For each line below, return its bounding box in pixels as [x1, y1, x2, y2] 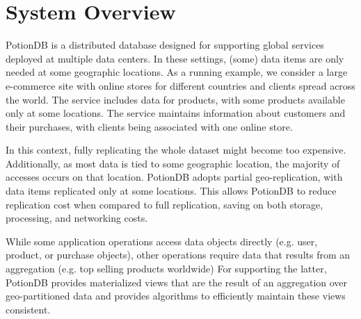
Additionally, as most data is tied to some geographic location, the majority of [6, 156, 340, 170]
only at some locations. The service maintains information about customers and [6, 106, 346, 120]
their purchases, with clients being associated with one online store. [6, 119, 293, 133]
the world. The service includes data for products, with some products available [6, 92, 345, 106]
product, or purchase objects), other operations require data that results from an [6, 247, 351, 262]
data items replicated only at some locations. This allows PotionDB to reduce [6, 183, 337, 198]
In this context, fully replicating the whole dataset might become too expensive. [6, 142, 346, 157]
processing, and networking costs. [6, 211, 148, 225]
